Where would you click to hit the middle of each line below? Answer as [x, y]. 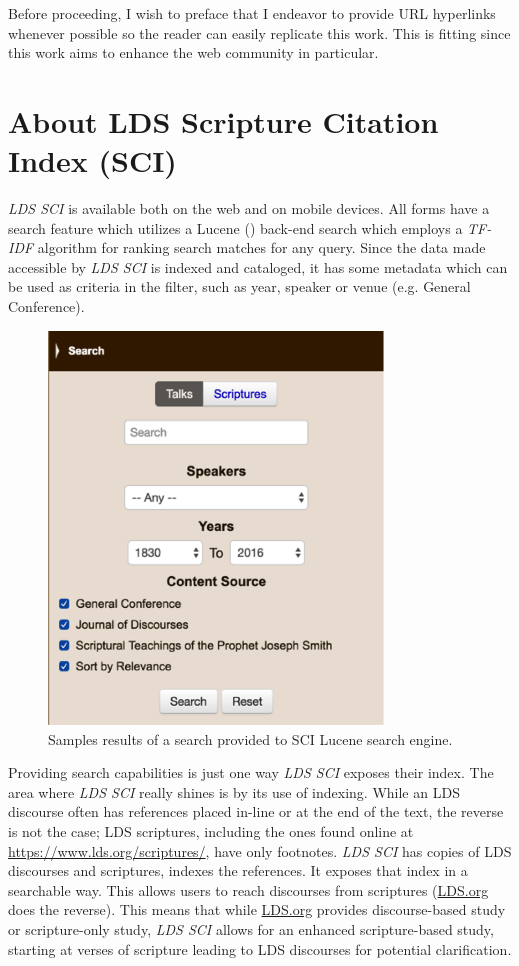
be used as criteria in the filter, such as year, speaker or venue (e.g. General [239, 286]
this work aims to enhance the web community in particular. [193, 52]
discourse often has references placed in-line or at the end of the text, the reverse [256, 811]
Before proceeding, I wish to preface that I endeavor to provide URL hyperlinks [252, 13]
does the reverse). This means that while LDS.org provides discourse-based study [257, 909]
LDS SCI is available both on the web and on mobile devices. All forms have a [249, 208]
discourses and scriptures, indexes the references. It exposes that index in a [238, 870]
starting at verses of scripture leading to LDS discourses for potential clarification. [260, 948]
